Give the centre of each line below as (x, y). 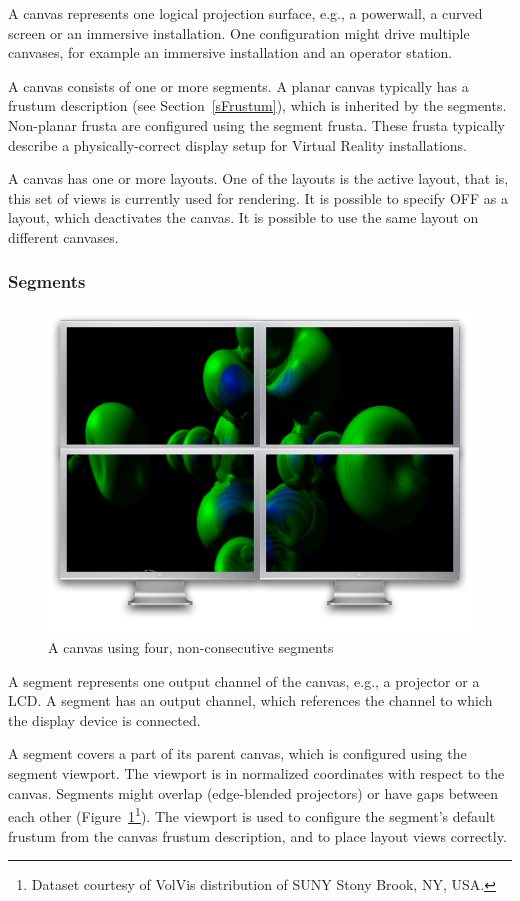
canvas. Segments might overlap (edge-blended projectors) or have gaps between (253, 792)
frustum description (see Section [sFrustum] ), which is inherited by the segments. (257, 105)
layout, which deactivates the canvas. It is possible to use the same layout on (243, 217)
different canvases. (63, 236)
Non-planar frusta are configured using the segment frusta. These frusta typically (256, 124)
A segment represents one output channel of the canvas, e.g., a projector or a (244, 680)
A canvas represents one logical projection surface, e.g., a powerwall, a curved (245, 13)
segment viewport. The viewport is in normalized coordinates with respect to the (256, 773)
